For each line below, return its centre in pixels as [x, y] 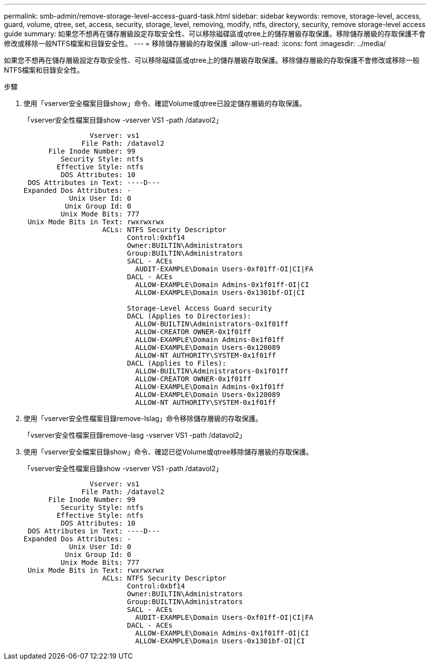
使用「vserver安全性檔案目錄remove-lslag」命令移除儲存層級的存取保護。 [143, 418]
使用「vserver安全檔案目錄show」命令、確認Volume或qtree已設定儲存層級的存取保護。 [165, 103]
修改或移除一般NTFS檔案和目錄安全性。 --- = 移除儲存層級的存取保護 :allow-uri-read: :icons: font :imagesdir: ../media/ [195, 43]
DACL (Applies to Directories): [189, 316]
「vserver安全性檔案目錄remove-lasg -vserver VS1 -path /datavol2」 [135, 435]
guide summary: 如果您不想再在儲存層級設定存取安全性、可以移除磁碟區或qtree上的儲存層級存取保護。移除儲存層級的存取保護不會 [215, 34]
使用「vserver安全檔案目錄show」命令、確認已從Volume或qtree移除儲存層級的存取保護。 [168, 452]
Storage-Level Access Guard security [199, 308]
